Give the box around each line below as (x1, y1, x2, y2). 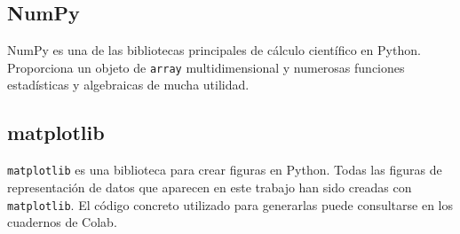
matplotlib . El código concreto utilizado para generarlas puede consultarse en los (7, 195, 454, 214)
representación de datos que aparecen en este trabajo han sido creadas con (7, 177, 412, 196)
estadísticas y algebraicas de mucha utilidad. (7, 75, 250, 94)
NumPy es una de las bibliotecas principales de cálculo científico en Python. (7, 41, 421, 59)
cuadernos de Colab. (7, 213, 117, 231)
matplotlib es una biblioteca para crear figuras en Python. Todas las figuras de (7, 160, 442, 179)
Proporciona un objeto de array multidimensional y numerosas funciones (7, 58, 405, 76)
